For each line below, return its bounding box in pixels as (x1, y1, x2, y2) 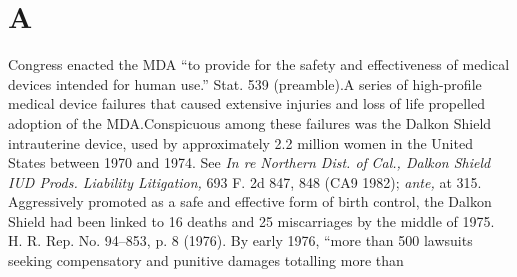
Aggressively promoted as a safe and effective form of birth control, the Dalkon (8, 191, 492, 212)
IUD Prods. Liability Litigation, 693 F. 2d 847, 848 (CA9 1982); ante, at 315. (8, 171, 482, 192)
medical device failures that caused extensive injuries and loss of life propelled (8, 93, 485, 114)
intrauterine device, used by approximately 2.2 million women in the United (8, 132, 473, 153)
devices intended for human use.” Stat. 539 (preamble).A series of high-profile (8, 73, 482, 94)
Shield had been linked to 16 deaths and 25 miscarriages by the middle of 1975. (8, 210, 495, 231)
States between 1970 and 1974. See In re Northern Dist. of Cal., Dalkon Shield (8, 152, 491, 173)
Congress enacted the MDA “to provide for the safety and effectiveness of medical (8, 54, 510, 75)
